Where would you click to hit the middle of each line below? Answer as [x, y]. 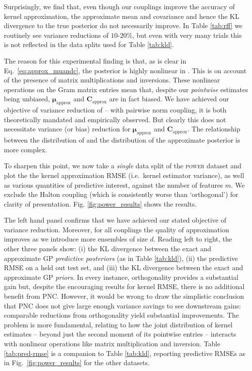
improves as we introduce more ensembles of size [76, 239]
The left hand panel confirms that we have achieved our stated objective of [115, 220]
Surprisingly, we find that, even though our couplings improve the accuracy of [119, 6]
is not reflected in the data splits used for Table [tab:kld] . [89, 44]
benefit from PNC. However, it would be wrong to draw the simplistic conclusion [124, 296]
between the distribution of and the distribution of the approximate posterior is [122, 140]
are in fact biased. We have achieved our [169, 99]
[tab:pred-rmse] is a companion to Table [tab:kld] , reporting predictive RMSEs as [125, 353]
